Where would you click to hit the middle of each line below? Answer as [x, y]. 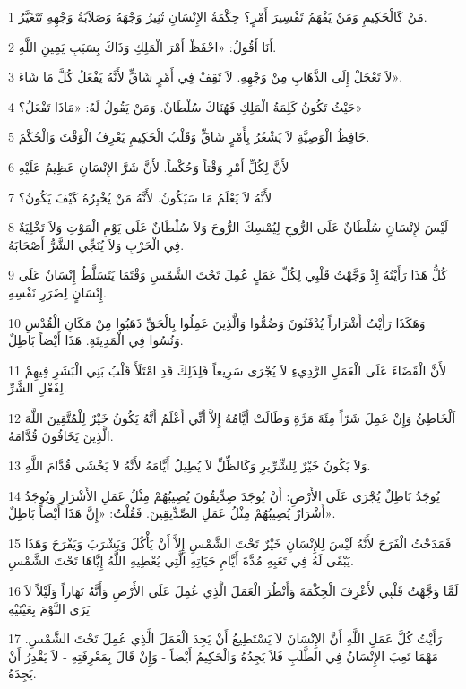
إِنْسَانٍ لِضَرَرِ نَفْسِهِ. [57, 292]
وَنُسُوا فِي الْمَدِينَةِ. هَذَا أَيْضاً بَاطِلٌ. [96, 340]
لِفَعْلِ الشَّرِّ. [38, 388]
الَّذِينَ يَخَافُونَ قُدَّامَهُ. [61, 435]
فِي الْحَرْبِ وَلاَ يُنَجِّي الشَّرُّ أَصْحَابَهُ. [96, 244]
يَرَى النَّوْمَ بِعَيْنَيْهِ [49, 608]
